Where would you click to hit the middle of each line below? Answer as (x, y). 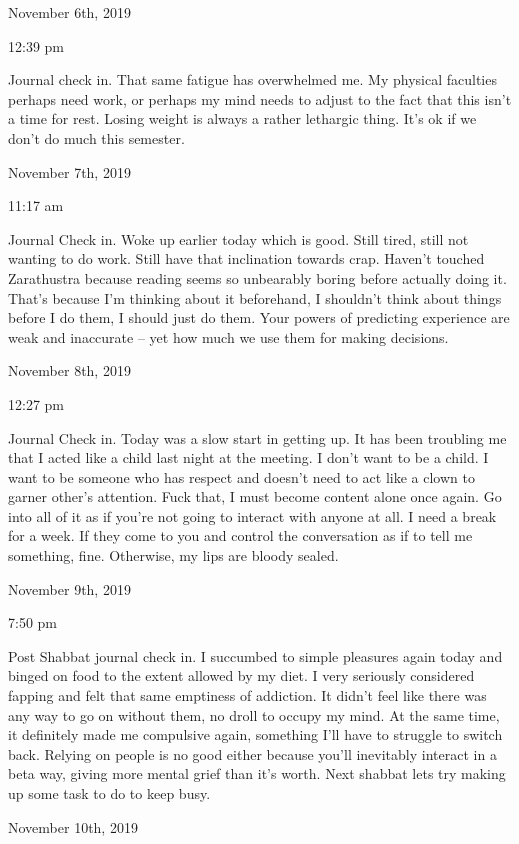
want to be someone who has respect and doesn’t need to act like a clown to (241, 476)
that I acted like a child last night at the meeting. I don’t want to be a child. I (248, 457)
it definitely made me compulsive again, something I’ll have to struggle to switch (255, 734)
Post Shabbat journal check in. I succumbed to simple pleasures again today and (255, 655)
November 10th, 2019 (73, 826)
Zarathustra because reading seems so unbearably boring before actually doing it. (257, 277)
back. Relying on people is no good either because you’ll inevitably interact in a (252, 753)
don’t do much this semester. (96, 137)
